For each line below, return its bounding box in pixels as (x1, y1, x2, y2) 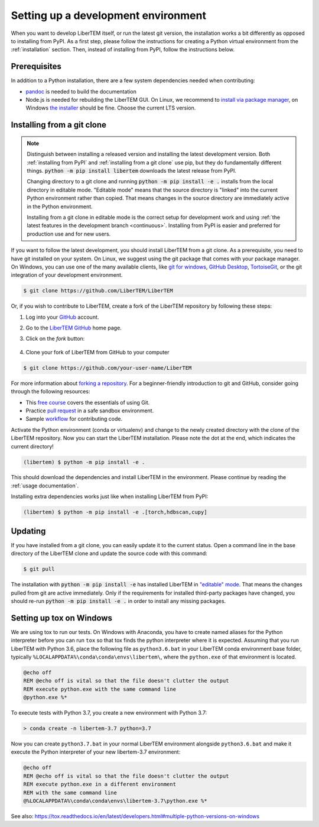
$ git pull (23, 566, 55, 573)
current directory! (11, 442, 54, 450)
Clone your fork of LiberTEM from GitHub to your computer (25, 348, 170, 356)
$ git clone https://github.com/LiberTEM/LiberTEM (23, 287, 174, 294)
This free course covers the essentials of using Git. (25, 399, 150, 406)
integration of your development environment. (11, 272, 123, 279)
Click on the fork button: (25, 335, 85, 343)
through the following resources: (11, 388, 90, 395)
